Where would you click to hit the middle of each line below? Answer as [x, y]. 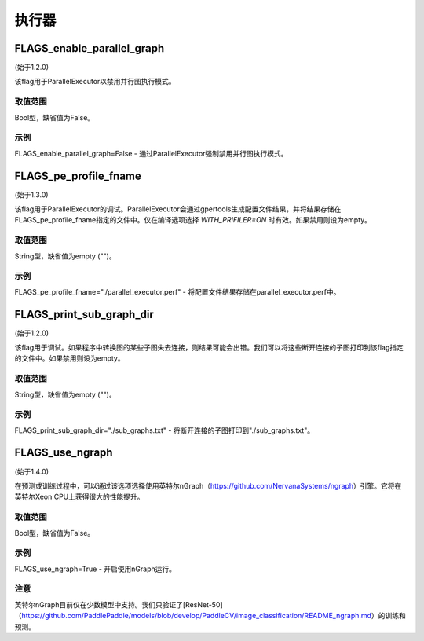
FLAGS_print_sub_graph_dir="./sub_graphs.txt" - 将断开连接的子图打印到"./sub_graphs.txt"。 [164, 430]
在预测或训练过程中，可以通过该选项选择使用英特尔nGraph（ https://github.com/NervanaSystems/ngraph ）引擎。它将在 [208, 485]
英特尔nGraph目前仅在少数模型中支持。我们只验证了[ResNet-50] [119, 604]
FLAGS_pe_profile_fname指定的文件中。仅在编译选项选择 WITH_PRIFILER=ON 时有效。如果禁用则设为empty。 [193, 220]
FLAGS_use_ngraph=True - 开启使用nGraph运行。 [95, 569]
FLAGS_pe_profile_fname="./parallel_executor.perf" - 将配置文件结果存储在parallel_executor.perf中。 [177, 291]
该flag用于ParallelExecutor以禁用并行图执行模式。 [95, 82]
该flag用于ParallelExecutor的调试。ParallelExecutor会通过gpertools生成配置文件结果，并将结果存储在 [178, 209]
